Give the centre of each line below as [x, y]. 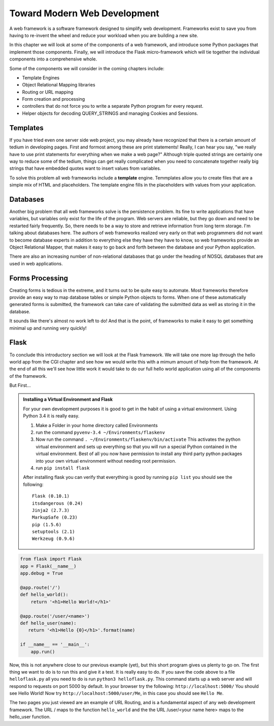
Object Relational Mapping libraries [59, 85]
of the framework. [28, 376]
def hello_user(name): [48, 623]
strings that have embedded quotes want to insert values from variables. [85, 168]
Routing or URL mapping [48, 92]
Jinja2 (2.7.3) [51, 510]
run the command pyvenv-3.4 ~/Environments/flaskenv [100, 433]
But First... [20, 385]
